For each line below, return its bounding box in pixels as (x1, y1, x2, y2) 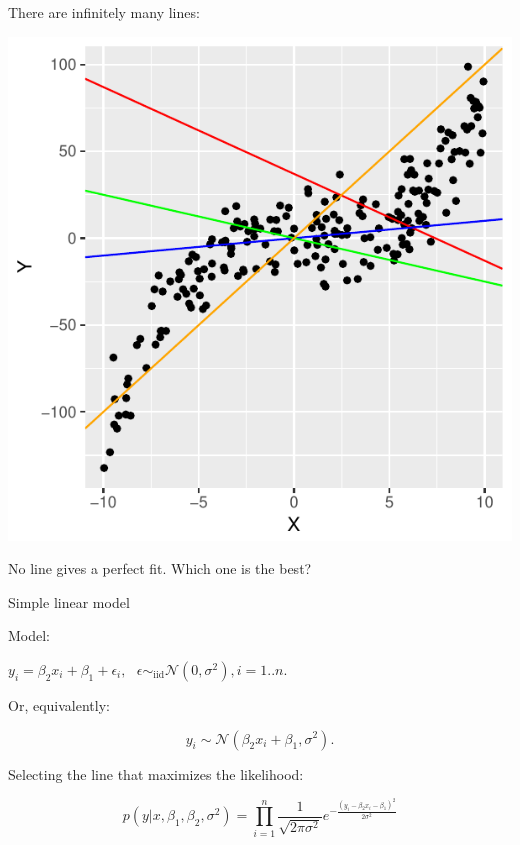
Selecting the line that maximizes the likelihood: (8, 763, 304, 784)
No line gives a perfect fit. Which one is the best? (8, 558, 312, 579)
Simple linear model (8, 591, 130, 612)
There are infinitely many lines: (8, 2, 200, 22)
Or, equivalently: (8, 694, 110, 715)
